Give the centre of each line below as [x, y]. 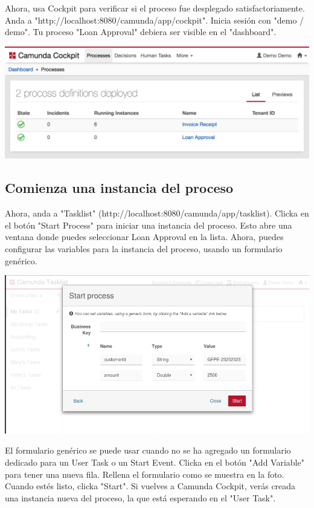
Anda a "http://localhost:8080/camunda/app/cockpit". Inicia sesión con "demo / [155, 20]
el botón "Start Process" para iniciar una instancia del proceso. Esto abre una [149, 225]
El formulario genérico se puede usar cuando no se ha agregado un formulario [148, 450]
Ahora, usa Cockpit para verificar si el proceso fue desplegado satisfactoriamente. [155, 8]
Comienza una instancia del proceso [119, 188]
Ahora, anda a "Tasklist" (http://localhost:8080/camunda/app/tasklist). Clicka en [157, 213]
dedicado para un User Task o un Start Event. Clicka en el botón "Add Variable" [155, 462]
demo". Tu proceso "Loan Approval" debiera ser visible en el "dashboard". [141, 32]
